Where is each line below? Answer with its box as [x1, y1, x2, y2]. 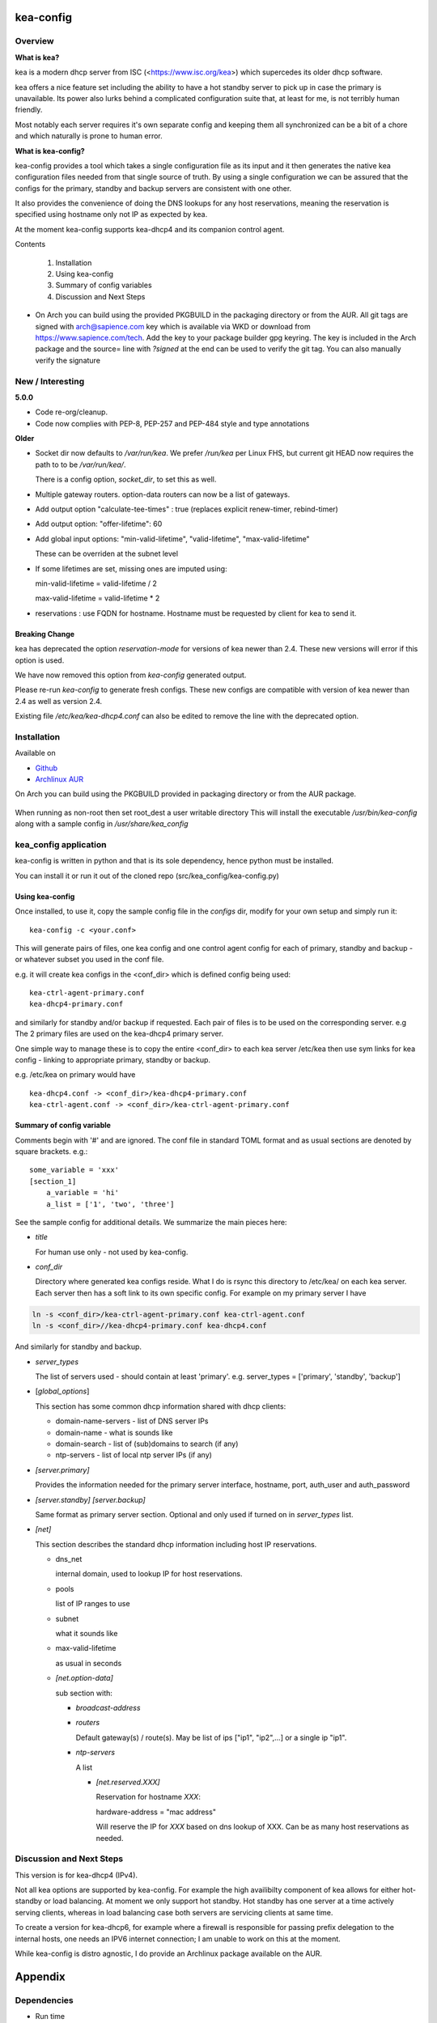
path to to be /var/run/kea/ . [35, 460, 126, 469]
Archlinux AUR [35, 774, 84, 784]
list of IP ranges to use [55, 1599, 130, 1609]
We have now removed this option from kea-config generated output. [15, 670, 247, 680]
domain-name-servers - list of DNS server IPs [55, 1416, 209, 1426]
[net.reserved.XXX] [95, 1777, 161, 1787]
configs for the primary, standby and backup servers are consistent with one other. [15, 183, 292, 193]
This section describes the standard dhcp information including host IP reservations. [35, 1539, 317, 1549]
